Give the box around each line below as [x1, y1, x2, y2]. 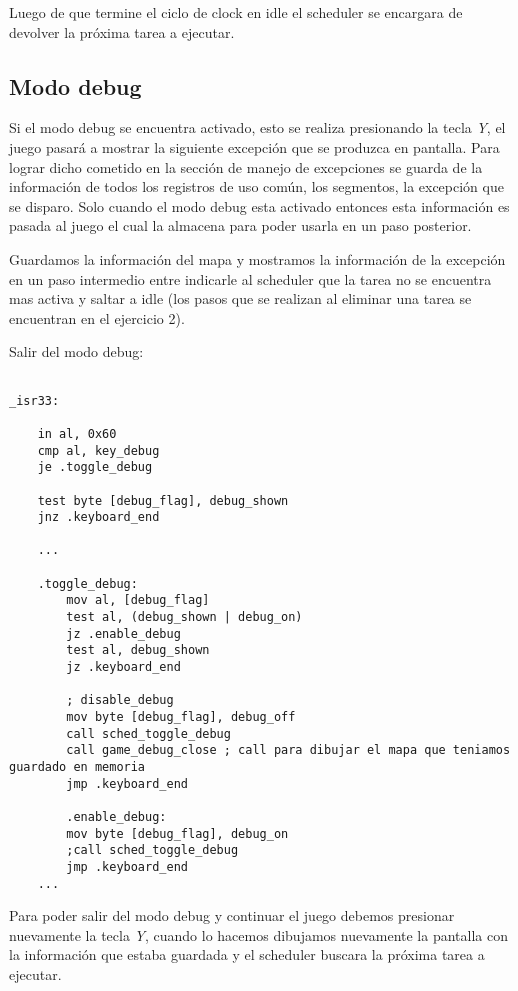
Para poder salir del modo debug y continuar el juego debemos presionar [9, 905, 455, 926]
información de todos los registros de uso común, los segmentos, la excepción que [9, 176, 504, 197]
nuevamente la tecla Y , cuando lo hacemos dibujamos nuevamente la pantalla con [9, 924, 508, 945]
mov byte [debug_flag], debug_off [66, 710, 296, 725]
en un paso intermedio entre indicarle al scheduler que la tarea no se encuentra [9, 268, 492, 289]
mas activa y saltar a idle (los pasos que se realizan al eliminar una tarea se [9, 288, 472, 309]
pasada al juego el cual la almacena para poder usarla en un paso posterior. [9, 215, 472, 236]
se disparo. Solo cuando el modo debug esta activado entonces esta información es [9, 195, 510, 216]
